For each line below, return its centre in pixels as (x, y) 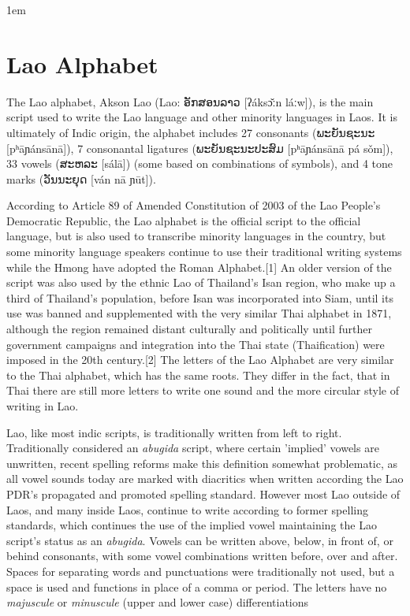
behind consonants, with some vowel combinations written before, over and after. (202, 556)
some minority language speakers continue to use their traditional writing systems (204, 252)
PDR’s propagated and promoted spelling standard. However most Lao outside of (203, 494)
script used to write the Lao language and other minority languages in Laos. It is (202, 117)
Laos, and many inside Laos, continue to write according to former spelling (187, 509)
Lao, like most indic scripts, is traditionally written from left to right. (174, 432)
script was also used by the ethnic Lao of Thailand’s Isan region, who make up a (201, 282)
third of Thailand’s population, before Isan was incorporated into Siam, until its (200, 297)
